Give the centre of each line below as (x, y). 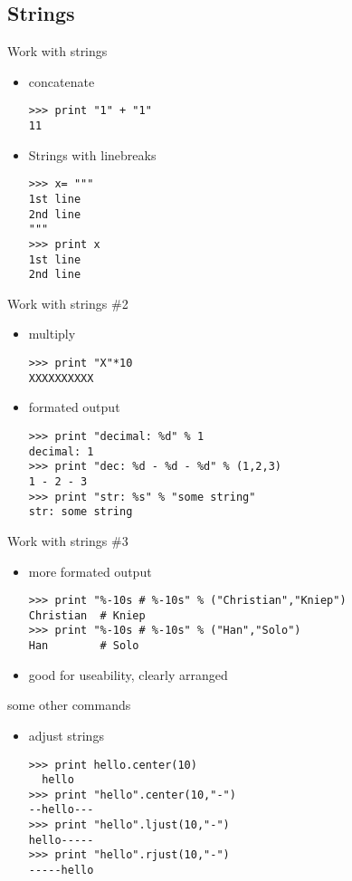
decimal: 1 (61, 451)
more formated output (90, 571)
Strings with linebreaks (92, 154)
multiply (52, 334)
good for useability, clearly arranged (128, 674)
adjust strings (66, 735)
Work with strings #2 (68, 303)
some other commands (69, 705)
